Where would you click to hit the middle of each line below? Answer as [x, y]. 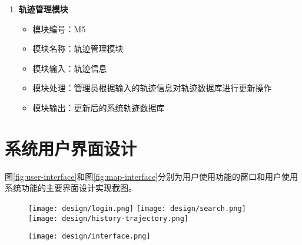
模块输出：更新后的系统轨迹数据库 [99, 107]
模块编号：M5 [59, 28]
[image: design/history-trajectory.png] [109, 218]
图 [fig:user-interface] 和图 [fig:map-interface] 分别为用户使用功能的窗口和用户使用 [151, 176]
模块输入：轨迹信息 [70, 68]
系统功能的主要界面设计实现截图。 [71, 188]
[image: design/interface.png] [89, 236]
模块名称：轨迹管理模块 [78, 48]
